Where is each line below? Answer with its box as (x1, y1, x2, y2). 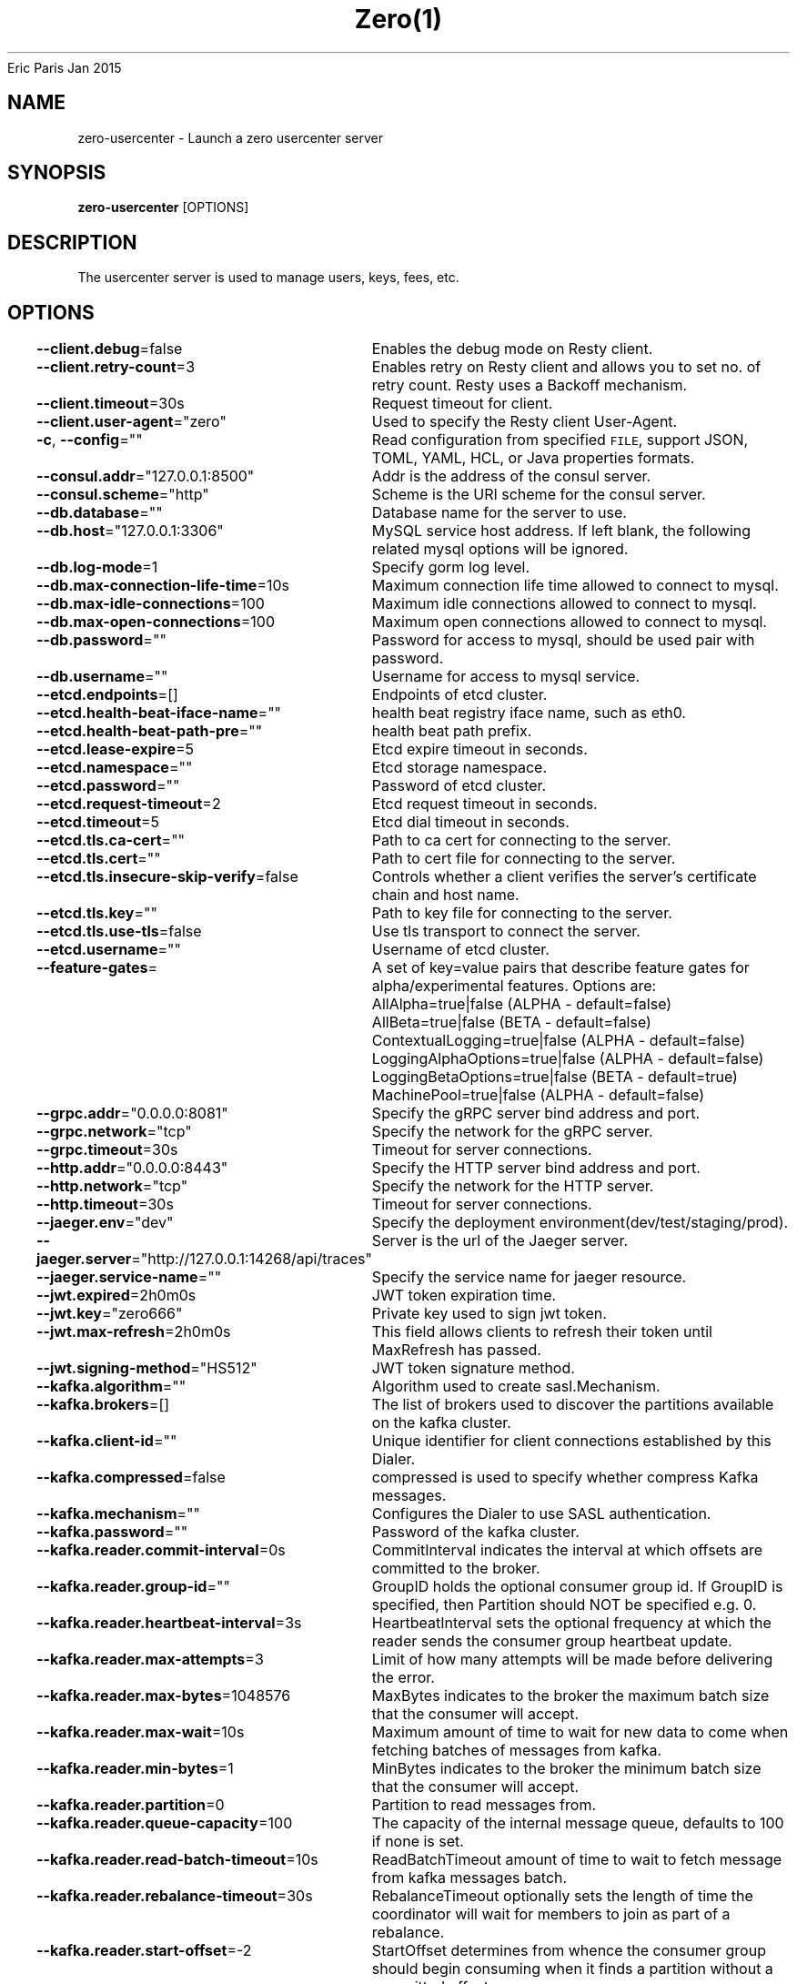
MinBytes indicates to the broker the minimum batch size (371, 1759, 762, 1778)
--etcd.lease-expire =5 (36, 740, 194, 759)
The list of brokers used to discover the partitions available (371, 1395, 774, 1414)
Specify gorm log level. (371, 558, 530, 577)
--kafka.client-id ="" (36, 1432, 177, 1451)
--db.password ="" (36, 631, 166, 650)
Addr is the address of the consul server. (371, 467, 651, 486)
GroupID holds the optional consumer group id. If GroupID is (371, 1577, 783, 1596)
